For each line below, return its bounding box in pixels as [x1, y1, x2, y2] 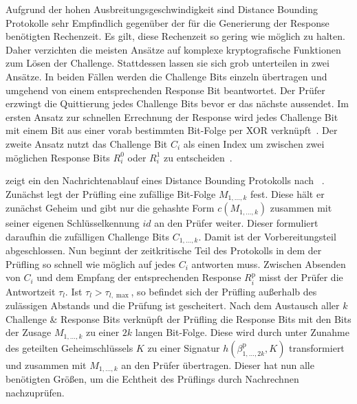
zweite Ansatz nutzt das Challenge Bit [6, 136, 168, 150]
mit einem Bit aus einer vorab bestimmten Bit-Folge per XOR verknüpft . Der [6, 123, 338, 137]
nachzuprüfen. [6, 385, 65, 399]
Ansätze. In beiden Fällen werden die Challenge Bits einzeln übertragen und [6, 69, 327, 83]
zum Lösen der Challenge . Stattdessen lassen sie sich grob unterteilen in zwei [6, 56, 329, 70]
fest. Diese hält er [250, 186, 325, 201]
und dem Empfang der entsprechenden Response [36, 270, 241, 284]
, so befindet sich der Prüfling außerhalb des [131, 284, 317, 298]
